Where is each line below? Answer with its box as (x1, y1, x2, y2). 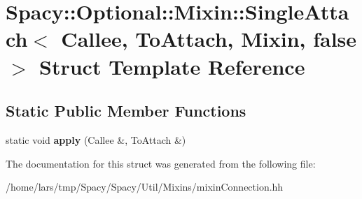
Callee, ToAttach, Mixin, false (61, 24, 357, 53)
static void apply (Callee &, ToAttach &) (6, 132, 186, 147)
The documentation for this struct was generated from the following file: (6, 156, 316, 170)
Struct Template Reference (39, 52, 305, 80)
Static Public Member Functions (6, 100, 246, 121)
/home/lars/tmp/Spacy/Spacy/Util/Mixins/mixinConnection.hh (6, 179, 284, 194)
